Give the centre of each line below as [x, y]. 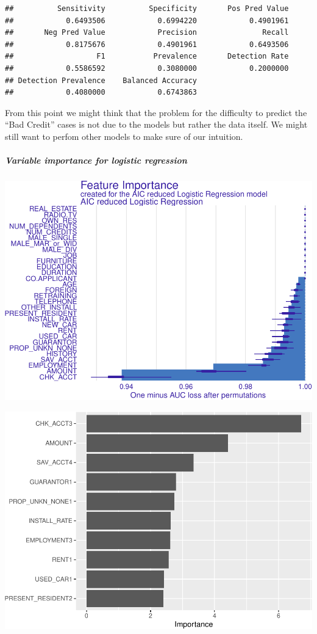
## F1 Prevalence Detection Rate [147, 56]
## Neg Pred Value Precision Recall [147, 33]
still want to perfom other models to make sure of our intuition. [124, 136]
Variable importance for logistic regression [96, 160]
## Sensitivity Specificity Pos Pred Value [147, 9]
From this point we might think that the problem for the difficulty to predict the [156, 112]
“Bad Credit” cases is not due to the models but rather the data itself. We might [156, 124]
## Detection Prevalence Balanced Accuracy [101, 80]
